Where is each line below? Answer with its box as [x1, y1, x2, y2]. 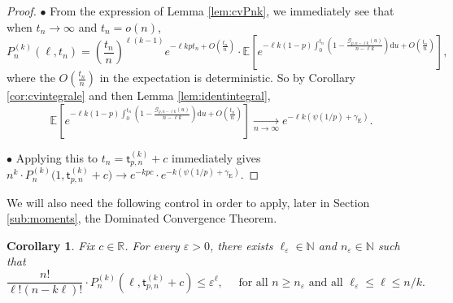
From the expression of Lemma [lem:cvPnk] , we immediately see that [50, 2, 394, 19]
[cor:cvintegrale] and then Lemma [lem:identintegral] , [7, 87, 271, 104]
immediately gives [172, 149, 261, 166]
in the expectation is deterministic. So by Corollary [99, 69, 355, 86]
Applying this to [15, 149, 98, 166]
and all [308, 276, 343, 288]
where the [7, 69, 55, 86]
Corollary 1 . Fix [7, 236, 95, 253]
